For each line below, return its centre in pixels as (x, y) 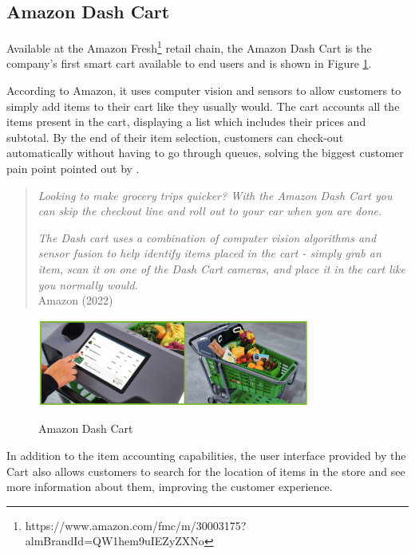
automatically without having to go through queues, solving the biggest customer (205, 153)
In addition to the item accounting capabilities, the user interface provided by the (206, 455)
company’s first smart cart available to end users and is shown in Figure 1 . (189, 63)
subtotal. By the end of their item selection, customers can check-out (175, 137)
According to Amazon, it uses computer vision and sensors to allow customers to (204, 90)
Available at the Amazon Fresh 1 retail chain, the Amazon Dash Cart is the (189, 47)
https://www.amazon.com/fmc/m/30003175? (136, 525)
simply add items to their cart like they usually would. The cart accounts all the (203, 106)
